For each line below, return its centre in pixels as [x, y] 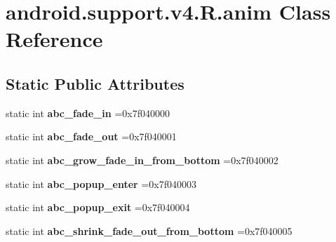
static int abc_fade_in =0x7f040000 [88, 113]
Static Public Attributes [95, 83]
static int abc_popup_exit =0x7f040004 [98, 207]
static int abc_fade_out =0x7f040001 [91, 136]
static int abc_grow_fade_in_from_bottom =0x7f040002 [142, 160]
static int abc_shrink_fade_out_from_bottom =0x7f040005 [149, 230]
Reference [54, 39]
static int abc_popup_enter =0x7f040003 [101, 183]
